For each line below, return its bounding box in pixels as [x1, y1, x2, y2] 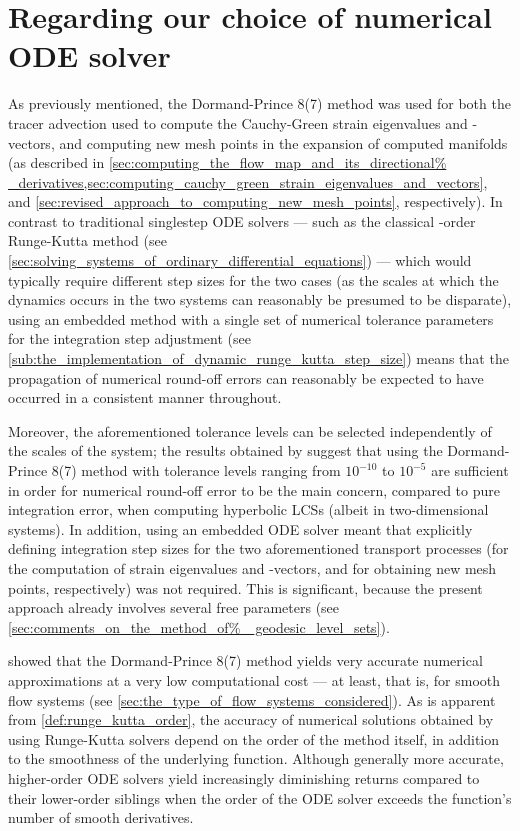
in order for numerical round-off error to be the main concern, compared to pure [8, 479, 500, 500]
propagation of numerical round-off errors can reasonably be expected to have [8, 367, 484, 388]
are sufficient [431, 460, 509, 480]
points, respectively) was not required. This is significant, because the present [8, 577, 483, 598]
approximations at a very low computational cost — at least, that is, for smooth [8, 669, 501, 690]
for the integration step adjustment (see [8, 328, 251, 349]
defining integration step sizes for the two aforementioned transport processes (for [8, 538, 509, 559]
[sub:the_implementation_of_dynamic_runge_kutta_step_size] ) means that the [8, 348, 509, 369]
